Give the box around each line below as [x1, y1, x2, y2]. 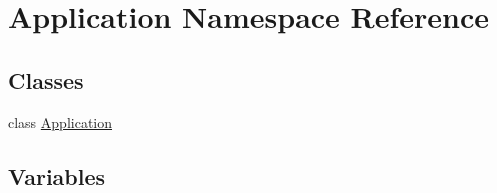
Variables [8, 160, 106, 191]
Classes [8, 64, 84, 95]
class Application [8, 111, 113, 132]
